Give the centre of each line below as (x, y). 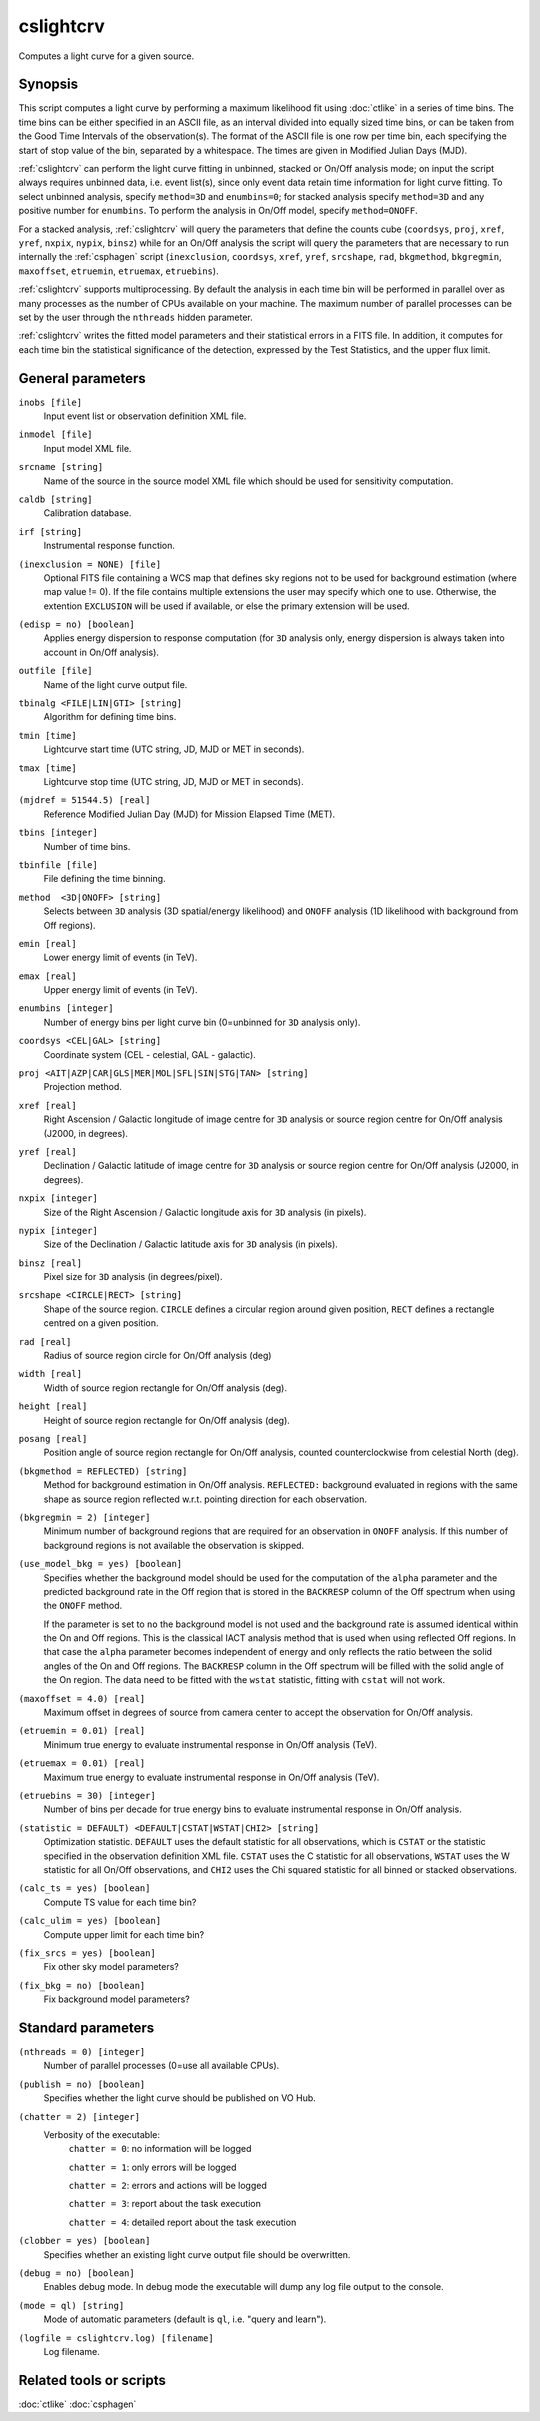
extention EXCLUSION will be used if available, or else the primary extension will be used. (226, 606)
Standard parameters (86, 2027)
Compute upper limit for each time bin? (124, 1934)
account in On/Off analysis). (101, 652)
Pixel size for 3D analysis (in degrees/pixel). (133, 1277)
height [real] (53, 1406)
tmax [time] (47, 768)
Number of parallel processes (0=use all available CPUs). (161, 2066)
